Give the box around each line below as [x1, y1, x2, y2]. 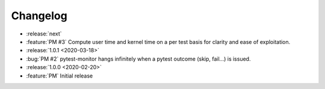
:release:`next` [26, 30, 63, 37]
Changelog [11, 9, 67, 22]
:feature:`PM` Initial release [26, 72, 93, 79]
